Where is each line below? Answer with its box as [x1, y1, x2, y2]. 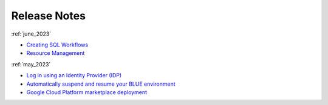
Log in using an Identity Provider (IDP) [26, 72, 122, 79]
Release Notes [11, 9, 86, 22]
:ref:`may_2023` [11, 60, 51, 68]
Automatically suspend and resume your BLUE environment [26, 80, 176, 87]
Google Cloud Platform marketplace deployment [26, 88, 148, 96]
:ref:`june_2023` [11, 30, 52, 37]
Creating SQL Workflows [26, 41, 88, 48]
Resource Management [26, 49, 85, 57]
